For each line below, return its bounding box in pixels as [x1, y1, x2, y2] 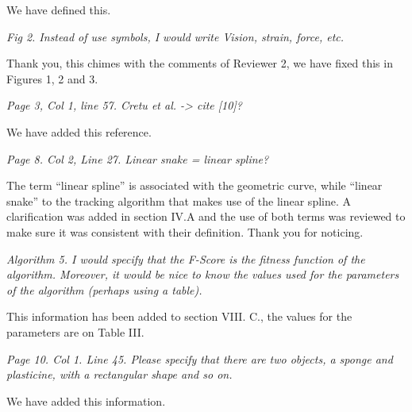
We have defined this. [6, 2, 111, 17]
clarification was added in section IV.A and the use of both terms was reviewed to [6, 208, 406, 225]
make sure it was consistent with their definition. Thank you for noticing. [6, 223, 364, 240]
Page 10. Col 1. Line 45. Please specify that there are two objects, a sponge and [6, 350, 393, 367]
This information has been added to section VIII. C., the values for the [6, 308, 352, 325]
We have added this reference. [6, 123, 152, 140]
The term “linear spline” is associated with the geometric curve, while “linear [6, 177, 383, 194]
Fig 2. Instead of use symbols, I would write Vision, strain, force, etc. [6, 28, 345, 44]
